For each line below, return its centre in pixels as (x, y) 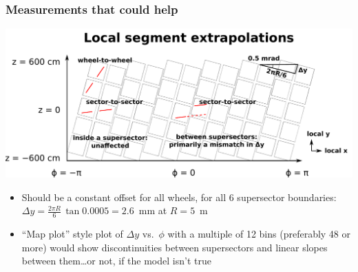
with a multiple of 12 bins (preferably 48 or (259, 234)
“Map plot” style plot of (72, 234)
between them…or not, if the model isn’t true (116, 261)
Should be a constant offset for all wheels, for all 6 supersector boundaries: (179, 197)
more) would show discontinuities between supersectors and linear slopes (175, 247)
